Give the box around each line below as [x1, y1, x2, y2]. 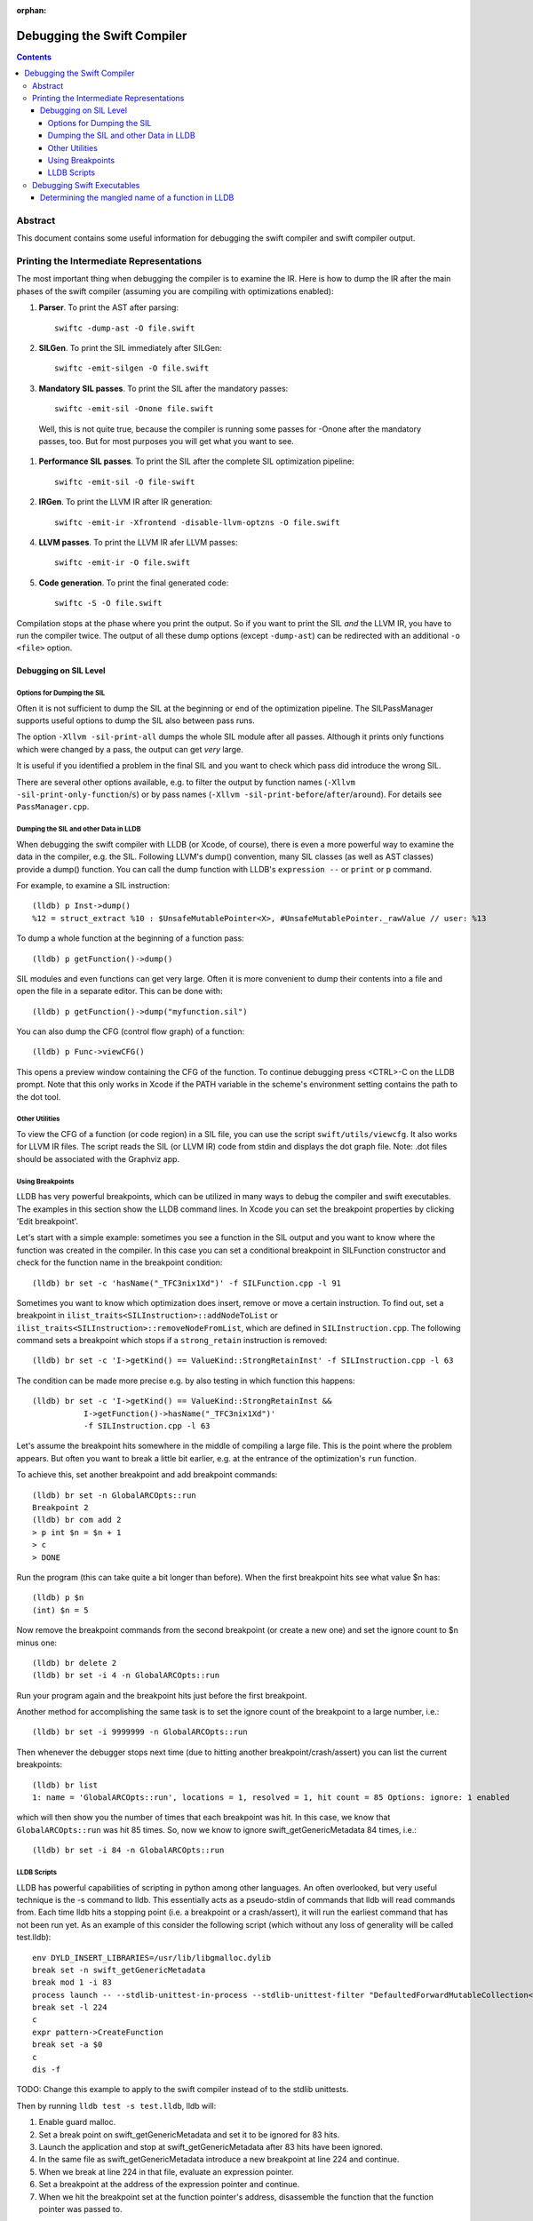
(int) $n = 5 [32, 1604, 89, 1615]
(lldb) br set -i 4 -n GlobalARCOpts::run [32, 1670, 220, 1681]
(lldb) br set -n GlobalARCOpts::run [32, 1490, 197, 1501]
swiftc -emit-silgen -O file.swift [54, 363, 210, 373]
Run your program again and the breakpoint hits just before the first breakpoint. [16, 1690, 307, 1700]
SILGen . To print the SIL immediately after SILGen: [38, 343, 222, 354]
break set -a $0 [32, 2040, 103, 2050]
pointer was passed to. [38, 2203, 123, 2214]
